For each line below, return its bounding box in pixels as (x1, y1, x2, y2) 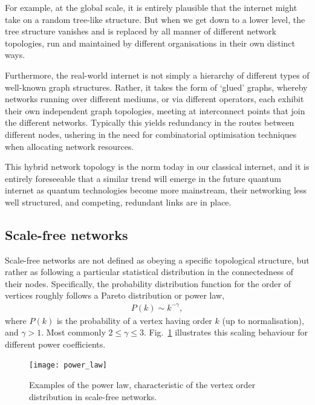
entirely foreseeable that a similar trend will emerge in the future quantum (5, 172, 281, 184)
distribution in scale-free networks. (29, 390, 157, 403)
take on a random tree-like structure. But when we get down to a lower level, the (5, 13, 305, 25)
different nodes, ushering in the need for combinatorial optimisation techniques (5, 128, 297, 140)
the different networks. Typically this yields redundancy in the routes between (5, 116, 294, 129)
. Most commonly (41, 326, 106, 339)
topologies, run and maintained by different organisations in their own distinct (5, 36, 296, 49)
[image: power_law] (29, 361, 107, 370)
